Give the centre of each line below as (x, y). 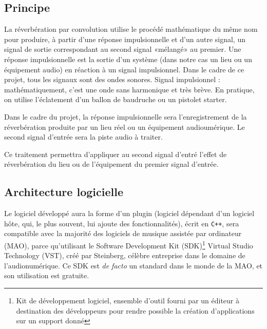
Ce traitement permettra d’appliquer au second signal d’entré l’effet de (116, 154)
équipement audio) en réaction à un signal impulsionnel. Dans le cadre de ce (124, 69)
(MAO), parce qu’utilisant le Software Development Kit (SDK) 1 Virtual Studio (129, 244)
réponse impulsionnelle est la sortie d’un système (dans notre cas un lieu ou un (128, 59)
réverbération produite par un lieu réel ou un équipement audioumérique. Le (125, 127)
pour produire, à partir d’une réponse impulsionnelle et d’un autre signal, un (125, 39)
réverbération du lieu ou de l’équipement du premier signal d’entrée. (111, 164)
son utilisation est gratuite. (47, 275)
